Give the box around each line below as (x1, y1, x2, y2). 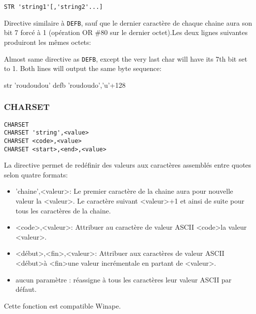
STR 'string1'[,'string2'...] (4, 3, 103, 10)
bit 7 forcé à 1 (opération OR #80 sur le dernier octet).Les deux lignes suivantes (4, 27, 248, 37)
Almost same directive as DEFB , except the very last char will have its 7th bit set (4, 53, 248, 64)
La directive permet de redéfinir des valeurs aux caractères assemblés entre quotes (4, 160, 252, 170)
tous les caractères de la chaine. (15, 205, 111, 215)
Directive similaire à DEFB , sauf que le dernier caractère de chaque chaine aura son (4, 17, 252, 28)
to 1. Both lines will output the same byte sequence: (4, 63, 162, 73)
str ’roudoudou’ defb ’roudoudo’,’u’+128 (4, 79, 126, 90)
